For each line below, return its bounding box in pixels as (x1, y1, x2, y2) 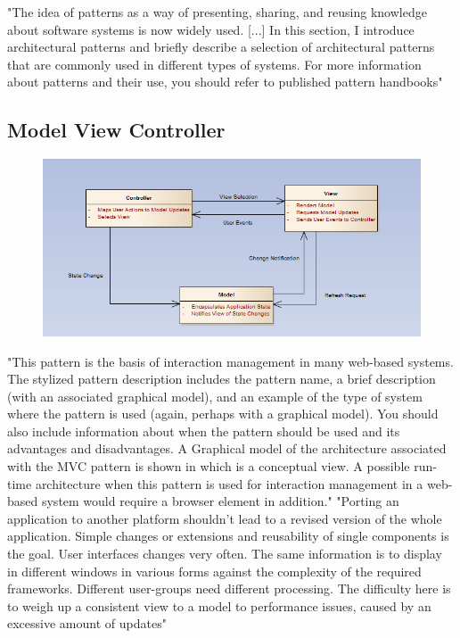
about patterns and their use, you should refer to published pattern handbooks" (7, 72, 443, 91)
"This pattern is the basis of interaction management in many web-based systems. (7, 352, 454, 370)
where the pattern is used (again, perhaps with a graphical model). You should (7, 404, 439, 423)
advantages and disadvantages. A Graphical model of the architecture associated (7, 439, 447, 458)
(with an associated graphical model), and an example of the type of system (7, 386, 423, 405)
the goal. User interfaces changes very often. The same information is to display (7, 544, 442, 563)
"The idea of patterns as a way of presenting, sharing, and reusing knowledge (7, 3, 427, 21)
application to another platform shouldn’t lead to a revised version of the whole (7, 509, 442, 527)
